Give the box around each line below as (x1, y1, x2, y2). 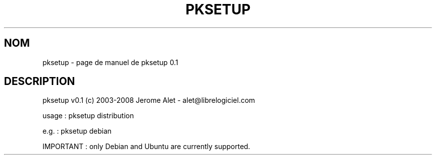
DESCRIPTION (4, 75, 75, 88)
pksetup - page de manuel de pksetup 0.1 (42, 58, 178, 67)
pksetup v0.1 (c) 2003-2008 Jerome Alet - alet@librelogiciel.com (42, 96, 255, 105)
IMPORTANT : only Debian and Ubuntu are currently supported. (42, 142, 250, 151)
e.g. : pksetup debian (42, 127, 112, 136)
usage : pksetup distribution (42, 111, 134, 120)
